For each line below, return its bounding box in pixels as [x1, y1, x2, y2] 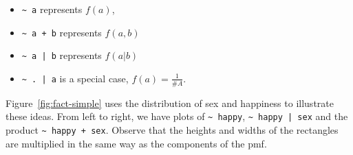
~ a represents [21, 2, 83, 16]
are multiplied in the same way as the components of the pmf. [6, 136, 267, 150]
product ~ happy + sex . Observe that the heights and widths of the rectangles [6, 123, 339, 137]
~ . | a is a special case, [21, 71, 129, 85]
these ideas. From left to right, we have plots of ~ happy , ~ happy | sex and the [6, 109, 348, 123]
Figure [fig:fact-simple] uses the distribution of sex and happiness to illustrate [6, 95, 334, 110]
